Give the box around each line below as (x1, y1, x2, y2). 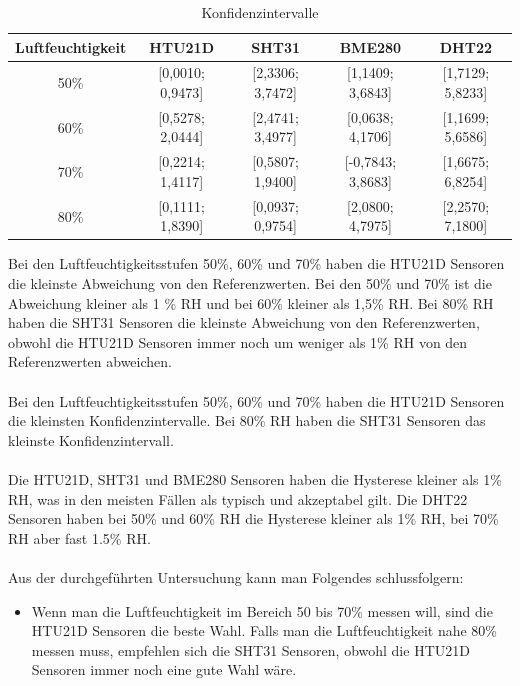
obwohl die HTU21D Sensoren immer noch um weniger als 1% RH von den (8, 331, 468, 352)
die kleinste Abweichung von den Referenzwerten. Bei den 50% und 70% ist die (8, 273, 492, 294)
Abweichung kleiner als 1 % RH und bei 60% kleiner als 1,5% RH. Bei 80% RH (8, 292, 494, 313)
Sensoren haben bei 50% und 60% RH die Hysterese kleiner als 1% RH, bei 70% (8, 508, 499, 529)
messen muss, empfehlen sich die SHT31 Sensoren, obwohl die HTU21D (31, 639, 470, 660)
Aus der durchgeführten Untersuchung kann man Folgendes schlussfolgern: (8, 566, 464, 587)
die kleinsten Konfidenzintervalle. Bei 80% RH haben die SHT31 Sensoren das (8, 410, 486, 431)
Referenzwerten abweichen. (8, 351, 172, 372)
